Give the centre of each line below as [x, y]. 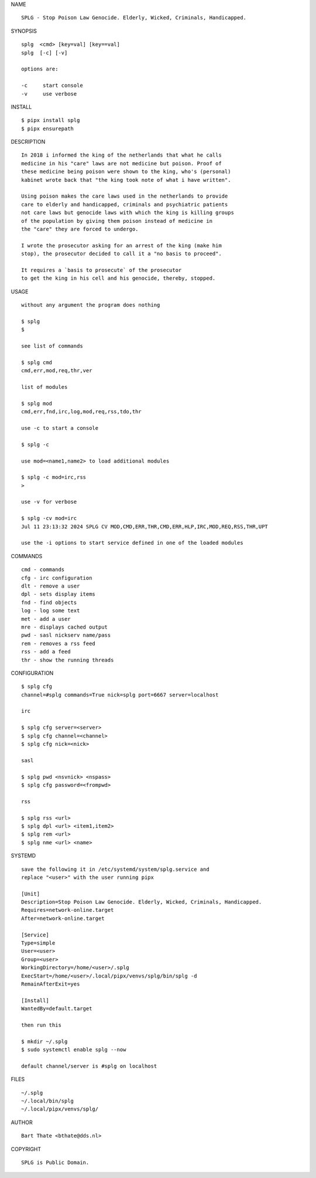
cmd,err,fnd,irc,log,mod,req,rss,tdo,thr [81, 412]
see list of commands [52, 346]
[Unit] [31, 894]
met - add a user [46, 619]
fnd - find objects [49, 602]
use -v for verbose [49, 502]
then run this [41, 1025]
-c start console [52, 86]
